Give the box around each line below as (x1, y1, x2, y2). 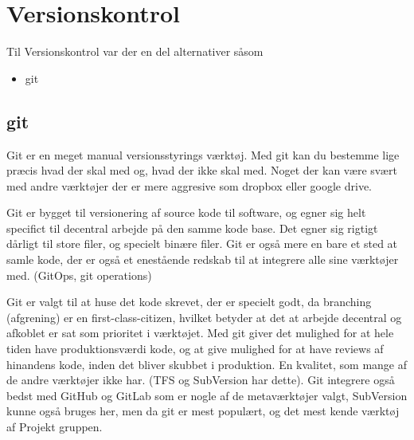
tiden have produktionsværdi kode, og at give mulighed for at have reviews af (6, 340, 384, 357)
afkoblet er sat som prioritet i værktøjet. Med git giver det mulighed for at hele (6, 324, 394, 341)
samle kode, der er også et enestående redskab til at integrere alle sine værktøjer (6, 251, 399, 268)
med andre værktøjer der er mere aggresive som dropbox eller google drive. (6, 177, 373, 194)
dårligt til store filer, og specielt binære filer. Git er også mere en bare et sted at (6, 235, 398, 252)
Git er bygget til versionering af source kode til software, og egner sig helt (6, 204, 366, 221)
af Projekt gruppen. (6, 418, 103, 435)
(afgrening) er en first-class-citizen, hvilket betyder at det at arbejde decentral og (6, 308, 402, 325)
